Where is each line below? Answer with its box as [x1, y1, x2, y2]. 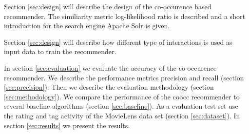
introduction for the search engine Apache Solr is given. [4, 20, 170, 31]
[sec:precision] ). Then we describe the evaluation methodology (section [4, 82, 214, 92]
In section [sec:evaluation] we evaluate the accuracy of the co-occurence [4, 62, 217, 73]
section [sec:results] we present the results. [4, 120, 130, 130]
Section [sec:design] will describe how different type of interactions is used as [4, 37, 232, 47]
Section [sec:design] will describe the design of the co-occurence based [4, 1, 211, 11]
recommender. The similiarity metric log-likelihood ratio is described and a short [4, 11, 245, 21]
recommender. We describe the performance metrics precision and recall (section [4, 72, 244, 82]
